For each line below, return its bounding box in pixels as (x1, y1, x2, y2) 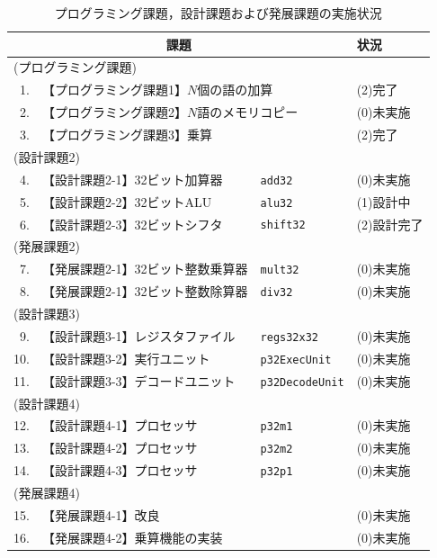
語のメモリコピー (197, 103, 299, 121)
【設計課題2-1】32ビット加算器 (41, 169, 223, 188)
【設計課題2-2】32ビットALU (41, 192, 212, 211)
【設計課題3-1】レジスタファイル (41, 326, 236, 345)
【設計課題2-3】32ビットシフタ (41, 214, 223, 233)
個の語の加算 (197, 80, 273, 99)
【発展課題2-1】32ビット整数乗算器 (41, 259, 248, 278)
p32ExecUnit (260, 353, 332, 366)
